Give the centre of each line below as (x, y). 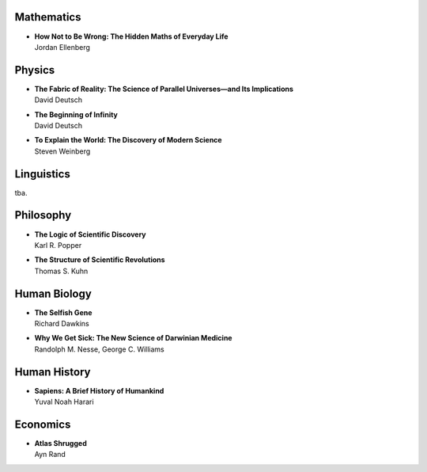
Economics (43, 424)
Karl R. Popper (58, 245)
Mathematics (48, 17)
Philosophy (43, 215)
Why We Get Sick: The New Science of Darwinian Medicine (133, 338)
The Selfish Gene (63, 312)
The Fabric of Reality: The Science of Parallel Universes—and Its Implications (164, 89)
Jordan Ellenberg (62, 47)
